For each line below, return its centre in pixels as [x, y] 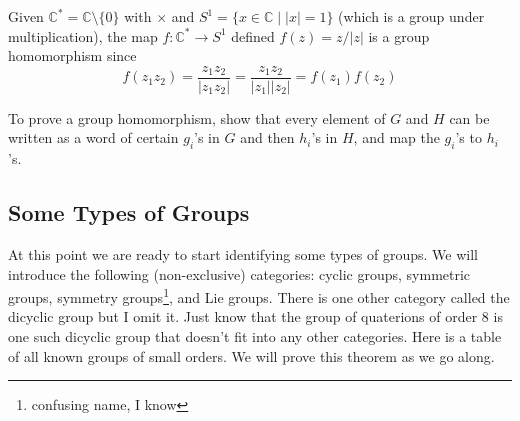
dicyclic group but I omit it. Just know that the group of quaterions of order [243, 316]
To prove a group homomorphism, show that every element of [197, 117]
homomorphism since [72, 55]
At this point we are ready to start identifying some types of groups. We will [243, 254]
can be [469, 117]
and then [267, 137]
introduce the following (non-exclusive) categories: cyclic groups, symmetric [239, 273]
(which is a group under [411, 16]
